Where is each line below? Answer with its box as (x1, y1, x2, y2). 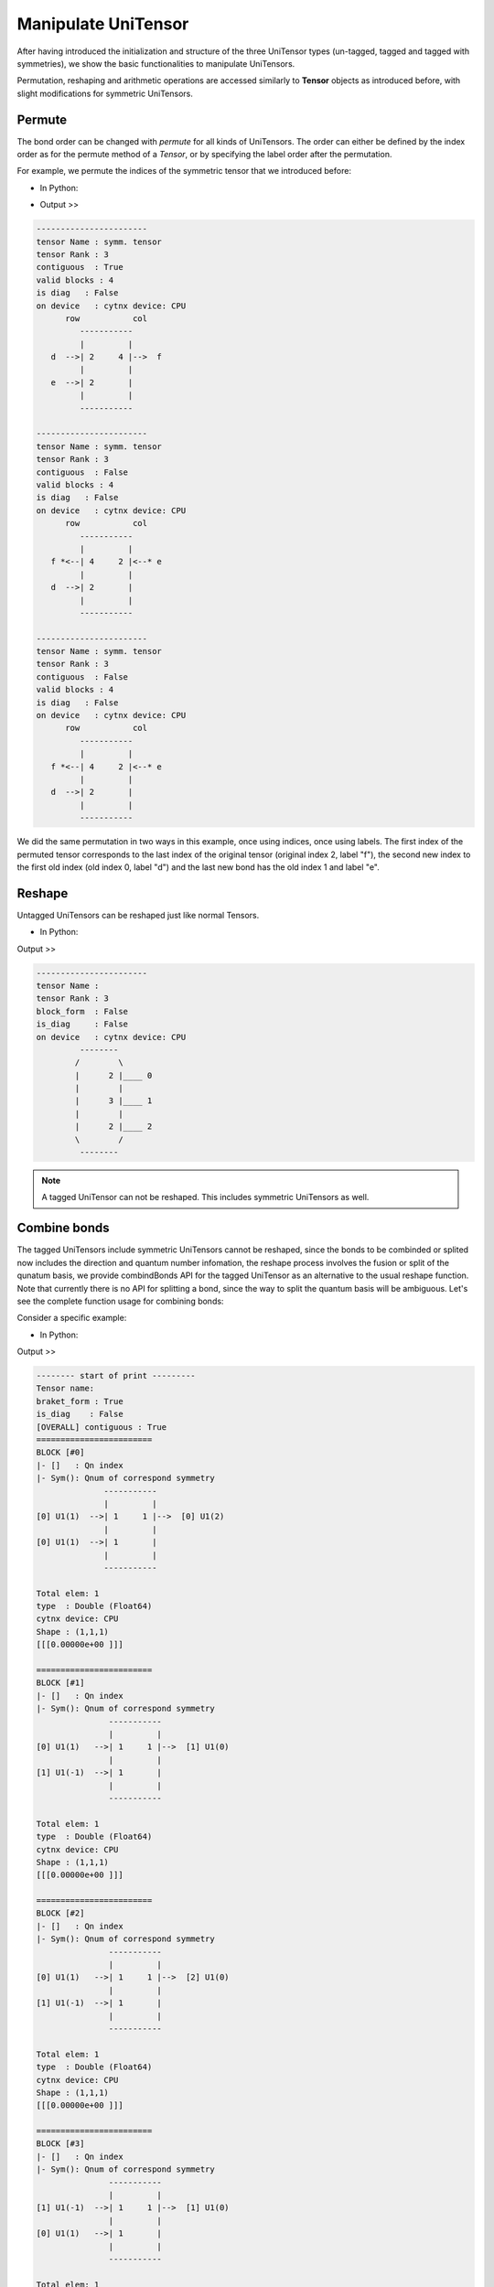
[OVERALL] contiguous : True (36, 1422, 167, 1432)
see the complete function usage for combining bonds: (16, 1295, 224, 1306)
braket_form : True (36, 1396, 123, 1406)
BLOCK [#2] (36, 1908, 85, 1918)
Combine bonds (16, 1220, 110, 1236)
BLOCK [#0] (36, 1447, 85, 1458)
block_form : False (36, 1006, 128, 1016)
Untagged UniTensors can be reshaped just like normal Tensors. (16, 909, 260, 920)
